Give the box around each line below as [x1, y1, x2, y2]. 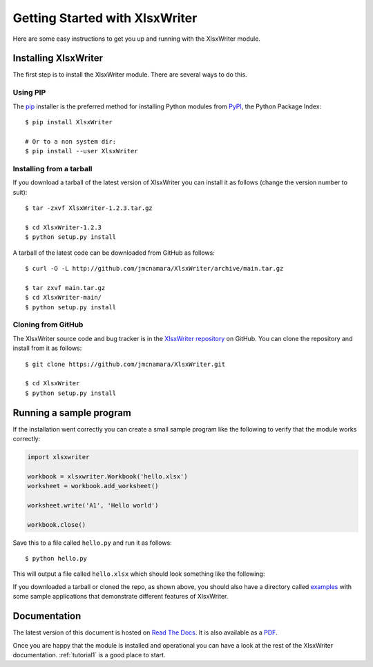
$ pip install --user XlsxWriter [25, 147, 138, 155]
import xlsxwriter [27, 453, 90, 461]
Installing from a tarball [12, 164, 93, 173]
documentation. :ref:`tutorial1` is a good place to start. [12, 650, 166, 659]
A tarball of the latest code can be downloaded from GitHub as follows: [12, 249, 216, 257]
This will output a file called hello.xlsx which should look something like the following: [12, 570, 265, 578]
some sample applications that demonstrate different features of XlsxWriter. [12, 592, 229, 601]
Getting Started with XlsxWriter [12, 10, 198, 26]
